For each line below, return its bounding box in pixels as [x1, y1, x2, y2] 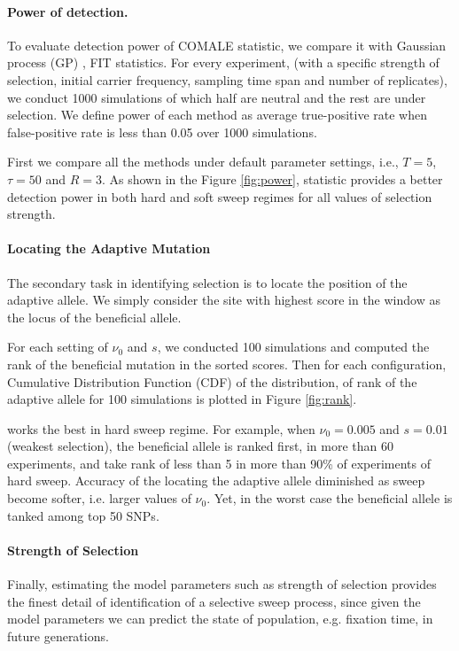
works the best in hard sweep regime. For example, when [7, 419, 315, 438]
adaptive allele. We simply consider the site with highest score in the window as [7, 291, 440, 309]
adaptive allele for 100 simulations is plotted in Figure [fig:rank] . [7, 390, 357, 408]
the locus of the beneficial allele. [7, 307, 182, 326]
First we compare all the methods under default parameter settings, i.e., [7, 152, 399, 171]
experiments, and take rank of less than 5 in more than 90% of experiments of [7, 453, 432, 472]
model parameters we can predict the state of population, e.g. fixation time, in [7, 609, 433, 628]
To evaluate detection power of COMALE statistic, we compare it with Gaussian [7, 35, 447, 54]
